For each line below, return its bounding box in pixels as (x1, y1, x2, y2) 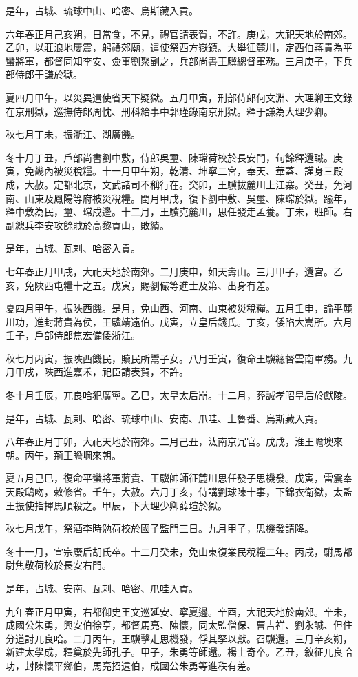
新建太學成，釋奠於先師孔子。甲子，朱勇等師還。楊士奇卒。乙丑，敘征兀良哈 (6, 645, 352, 659)
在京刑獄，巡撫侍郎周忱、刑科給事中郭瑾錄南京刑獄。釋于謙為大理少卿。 (6, 104, 333, 118)
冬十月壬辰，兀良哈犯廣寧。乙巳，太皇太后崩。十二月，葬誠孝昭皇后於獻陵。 (6, 388, 352, 402)
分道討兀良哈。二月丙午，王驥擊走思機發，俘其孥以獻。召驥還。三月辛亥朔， (6, 631, 352, 645)
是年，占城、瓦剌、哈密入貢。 (6, 241, 140, 255)
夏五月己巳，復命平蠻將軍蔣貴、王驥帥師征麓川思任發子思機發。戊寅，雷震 (6, 471, 343, 485)
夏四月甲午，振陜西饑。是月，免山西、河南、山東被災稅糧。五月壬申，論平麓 (6, 301, 352, 315)
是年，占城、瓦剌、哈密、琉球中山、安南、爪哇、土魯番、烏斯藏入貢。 (6, 411, 324, 425)
